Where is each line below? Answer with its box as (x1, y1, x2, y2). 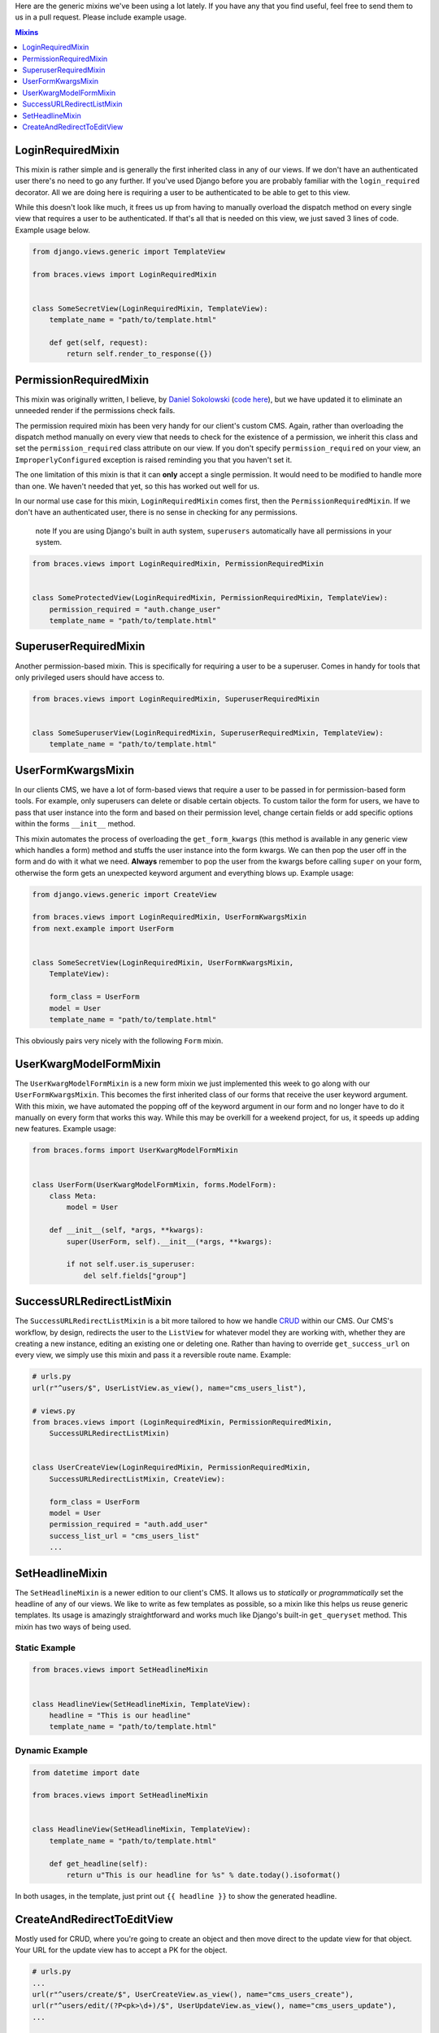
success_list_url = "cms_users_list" (49, 1531, 200, 1540)
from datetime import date (32, 1768, 140, 1777)
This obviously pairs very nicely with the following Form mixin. (15, 1035, 224, 1045)
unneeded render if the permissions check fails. (15, 406, 176, 416)
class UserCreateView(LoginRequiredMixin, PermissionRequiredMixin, (32, 1463, 311, 1472)
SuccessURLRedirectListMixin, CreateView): (49, 1474, 225, 1483)
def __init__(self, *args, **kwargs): (49, 1225, 204, 1235)
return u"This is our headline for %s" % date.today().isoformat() (66, 1870, 341, 1880)
